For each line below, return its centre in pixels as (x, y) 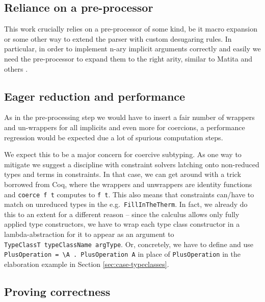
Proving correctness (57, 291)
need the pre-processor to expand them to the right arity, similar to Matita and (128, 58)
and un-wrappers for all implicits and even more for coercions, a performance (125, 127)
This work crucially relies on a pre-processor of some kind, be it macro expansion (131, 29)
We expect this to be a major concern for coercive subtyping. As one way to (123, 154)
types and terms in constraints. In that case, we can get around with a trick (123, 174)
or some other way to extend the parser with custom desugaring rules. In (118, 38)
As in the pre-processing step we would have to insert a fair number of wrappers (129, 117)
